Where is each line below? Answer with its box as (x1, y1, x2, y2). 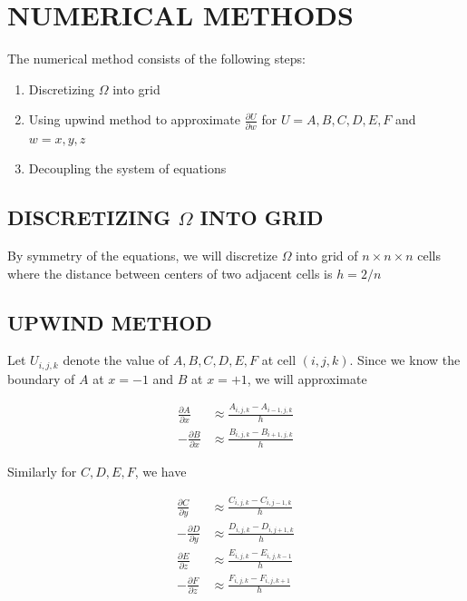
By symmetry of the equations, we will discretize (7, 246, 277, 265)
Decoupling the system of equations (28, 159, 227, 178)
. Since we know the (349, 350, 461, 369)
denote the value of (63, 350, 170, 369)
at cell (261, 350, 297, 369)
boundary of (7, 369, 75, 388)
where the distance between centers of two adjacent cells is (7, 263, 333, 282)
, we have (134, 462, 187, 481)
